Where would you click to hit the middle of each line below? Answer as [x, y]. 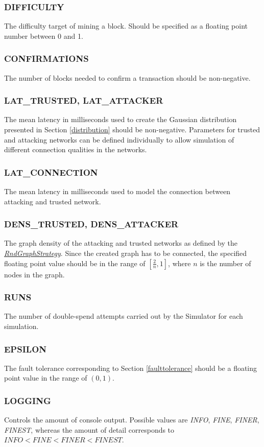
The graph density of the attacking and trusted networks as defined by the [121, 243]
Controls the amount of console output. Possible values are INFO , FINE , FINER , [132, 420]
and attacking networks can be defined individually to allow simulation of [119, 139]
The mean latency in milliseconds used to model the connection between [117, 191]
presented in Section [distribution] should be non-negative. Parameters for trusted [132, 130]
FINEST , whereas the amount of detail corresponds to [89, 429]
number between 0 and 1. [44, 36]
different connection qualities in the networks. [76, 149]
